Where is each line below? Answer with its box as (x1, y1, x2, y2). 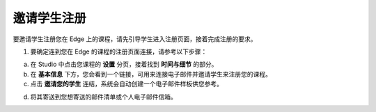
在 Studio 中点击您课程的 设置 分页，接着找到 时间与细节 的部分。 (30, 60, 218, 69)
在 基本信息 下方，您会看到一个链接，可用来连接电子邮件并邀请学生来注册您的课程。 (30, 70, 272, 78)
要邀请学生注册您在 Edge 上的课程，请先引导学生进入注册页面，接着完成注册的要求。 (13, 35, 257, 43)
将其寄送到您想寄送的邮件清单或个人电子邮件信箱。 (30, 93, 177, 101)
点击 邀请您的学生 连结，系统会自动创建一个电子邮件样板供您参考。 (30, 80, 223, 88)
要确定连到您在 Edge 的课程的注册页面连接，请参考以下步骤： (30, 47, 207, 56)
